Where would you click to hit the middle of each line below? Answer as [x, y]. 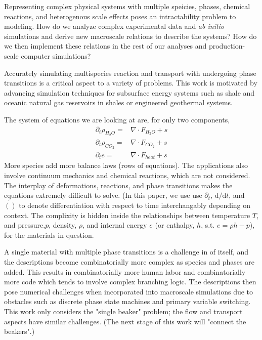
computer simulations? [56, 55]
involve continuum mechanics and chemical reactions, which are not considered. [127, 175]
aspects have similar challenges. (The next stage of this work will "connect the [125, 321]
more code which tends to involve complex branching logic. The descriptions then [130, 282]
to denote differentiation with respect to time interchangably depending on [135, 205]
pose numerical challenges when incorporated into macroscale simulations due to [129, 291]
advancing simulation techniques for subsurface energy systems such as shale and [129, 92]
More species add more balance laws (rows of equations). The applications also [126, 165]
